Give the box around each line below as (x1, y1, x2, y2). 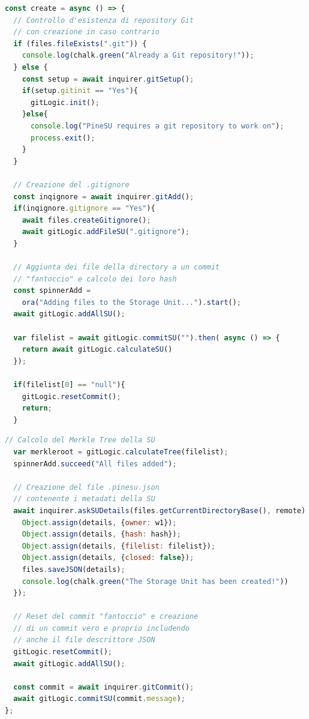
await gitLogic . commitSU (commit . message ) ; (13, 694, 185, 703)
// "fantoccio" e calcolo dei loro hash (13, 274, 177, 283)
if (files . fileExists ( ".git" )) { (13, 39, 147, 48)
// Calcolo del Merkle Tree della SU (5, 436, 155, 445)
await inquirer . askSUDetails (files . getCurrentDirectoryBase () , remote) (13, 506, 306, 515)
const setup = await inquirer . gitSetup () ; (22, 74, 194, 83)
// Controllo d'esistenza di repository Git (13, 16, 194, 25)
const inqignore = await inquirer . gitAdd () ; (13, 192, 194, 201)
